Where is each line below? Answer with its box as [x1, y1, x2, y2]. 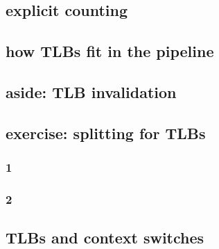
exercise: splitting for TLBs [6, 122, 206, 143]
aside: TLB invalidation [6, 81, 177, 102]
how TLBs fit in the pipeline [6, 40, 214, 62]
